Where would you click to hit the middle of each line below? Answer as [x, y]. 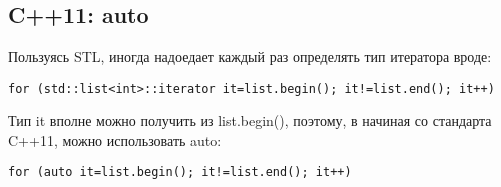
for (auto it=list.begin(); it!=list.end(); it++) [180, 172]
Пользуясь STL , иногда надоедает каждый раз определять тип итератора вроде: [250, 56]
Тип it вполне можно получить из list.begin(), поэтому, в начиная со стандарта [250, 120]
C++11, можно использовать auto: [115, 139]
